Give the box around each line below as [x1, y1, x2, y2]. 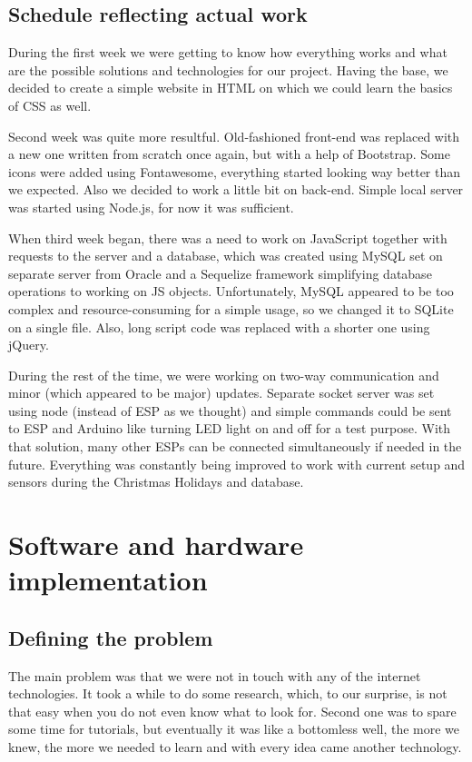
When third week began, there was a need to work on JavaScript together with [8, 228, 447, 247]
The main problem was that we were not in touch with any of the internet [8, 666, 421, 685]
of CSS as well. [8, 95, 92, 114]
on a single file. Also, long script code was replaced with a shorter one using [8, 317, 430, 336]
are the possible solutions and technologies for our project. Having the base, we [8, 60, 448, 79]
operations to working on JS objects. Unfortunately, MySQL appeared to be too [8, 282, 454, 301]
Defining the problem [8, 623, 213, 651]
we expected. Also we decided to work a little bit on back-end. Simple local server [8, 180, 464, 199]
